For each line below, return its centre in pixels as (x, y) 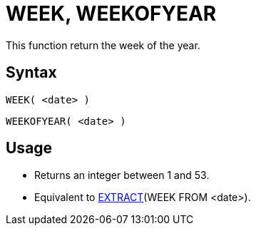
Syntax (31, 73)
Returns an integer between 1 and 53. (122, 175)
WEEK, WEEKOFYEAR (111, 14)
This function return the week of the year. (103, 45)
